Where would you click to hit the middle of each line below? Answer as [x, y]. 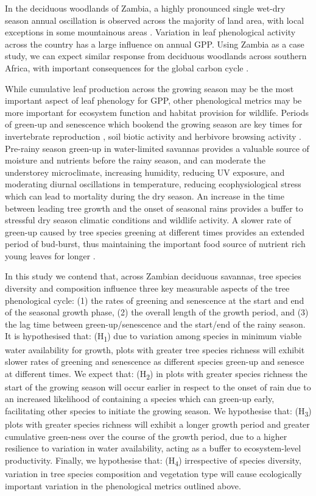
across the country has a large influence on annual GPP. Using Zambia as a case [155, 44]
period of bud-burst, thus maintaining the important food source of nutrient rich [155, 244]
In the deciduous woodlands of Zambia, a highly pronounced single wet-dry [145, 8]
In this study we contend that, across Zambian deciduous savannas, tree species [153, 276]
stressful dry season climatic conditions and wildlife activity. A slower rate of [148, 220]
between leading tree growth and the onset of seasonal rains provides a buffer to [154, 208]
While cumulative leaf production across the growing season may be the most [149, 88]
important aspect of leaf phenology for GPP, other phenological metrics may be [153, 100]
